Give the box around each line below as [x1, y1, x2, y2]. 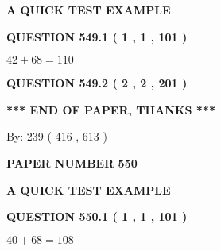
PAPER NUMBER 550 [6, 154, 138, 171]
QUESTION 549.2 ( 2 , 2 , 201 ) [6, 75, 188, 91]
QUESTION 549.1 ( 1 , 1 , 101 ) [6, 28, 188, 44]
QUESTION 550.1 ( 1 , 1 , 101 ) [6, 208, 188, 225]
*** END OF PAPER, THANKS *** [6, 101, 215, 118]
